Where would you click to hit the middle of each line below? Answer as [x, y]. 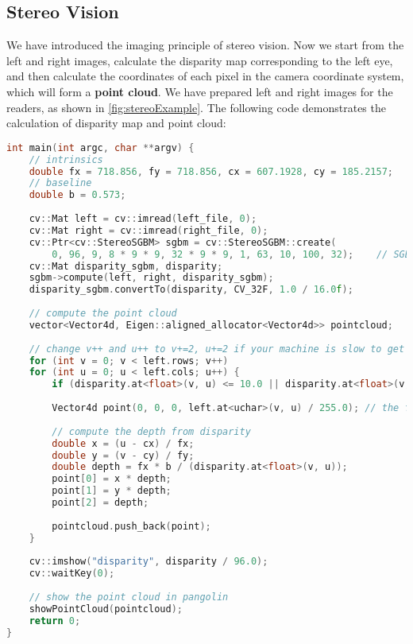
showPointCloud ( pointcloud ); [106, 609]
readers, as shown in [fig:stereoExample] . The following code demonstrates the [196, 107]
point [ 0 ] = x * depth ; [112, 479]
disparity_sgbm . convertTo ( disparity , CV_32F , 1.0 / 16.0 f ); [191, 290]
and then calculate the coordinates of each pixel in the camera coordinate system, [205, 76]
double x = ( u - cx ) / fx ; [123, 443]
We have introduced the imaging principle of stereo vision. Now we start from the [205, 45]
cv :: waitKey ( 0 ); [72, 574]
